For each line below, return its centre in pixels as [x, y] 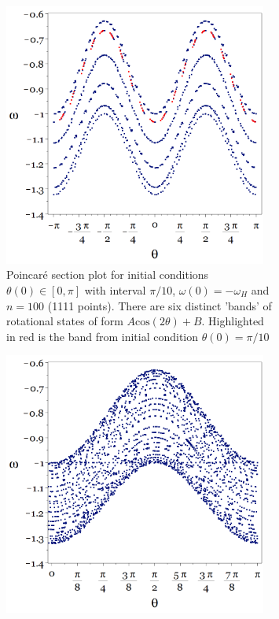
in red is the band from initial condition [103, 336]
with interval [115, 289]
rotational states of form [65, 321]
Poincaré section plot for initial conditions [108, 274]
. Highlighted [233, 321]
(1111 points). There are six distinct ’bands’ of [160, 305]
